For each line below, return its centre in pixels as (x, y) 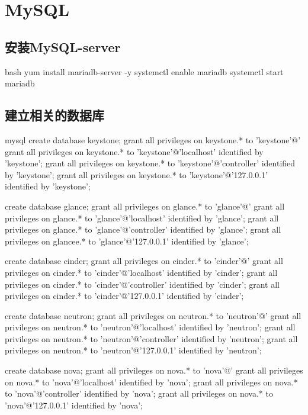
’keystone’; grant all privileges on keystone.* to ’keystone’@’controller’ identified (150, 163)
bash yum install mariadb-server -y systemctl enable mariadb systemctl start (144, 71)
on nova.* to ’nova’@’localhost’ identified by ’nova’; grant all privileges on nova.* (151, 382)
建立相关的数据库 (54, 115)
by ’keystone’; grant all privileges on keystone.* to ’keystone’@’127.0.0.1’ (137, 174)
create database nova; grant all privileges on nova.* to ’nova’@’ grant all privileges (154, 370)
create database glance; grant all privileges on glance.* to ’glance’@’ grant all (145, 206)
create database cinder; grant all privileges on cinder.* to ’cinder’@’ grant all (144, 261)
